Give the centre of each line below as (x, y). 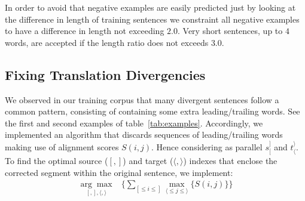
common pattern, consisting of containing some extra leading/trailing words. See (152, 111)
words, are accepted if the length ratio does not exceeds (107, 42)
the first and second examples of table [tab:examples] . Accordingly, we (134, 123)
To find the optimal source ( (57, 161)
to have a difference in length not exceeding (85, 31)
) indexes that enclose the (230, 161)
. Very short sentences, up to (230, 31)
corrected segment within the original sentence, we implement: (119, 172)
